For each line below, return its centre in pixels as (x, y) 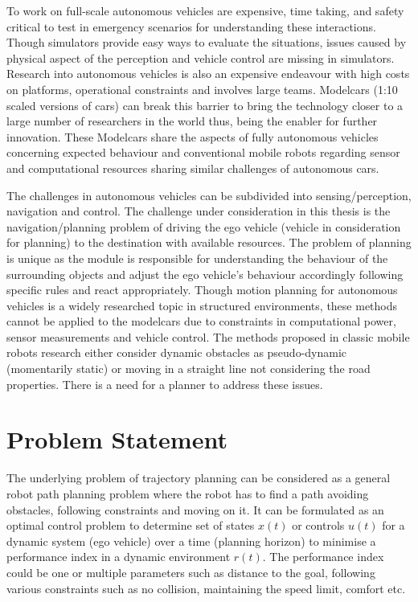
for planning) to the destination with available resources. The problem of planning (209, 242)
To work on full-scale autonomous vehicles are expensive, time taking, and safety (205, 10)
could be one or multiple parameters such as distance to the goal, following (191, 572)
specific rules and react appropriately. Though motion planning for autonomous (202, 290)
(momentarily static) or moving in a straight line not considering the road (189, 369)
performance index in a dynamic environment (119, 557)
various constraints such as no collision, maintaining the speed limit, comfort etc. (206, 588)
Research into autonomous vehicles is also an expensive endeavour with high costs (208, 74)
